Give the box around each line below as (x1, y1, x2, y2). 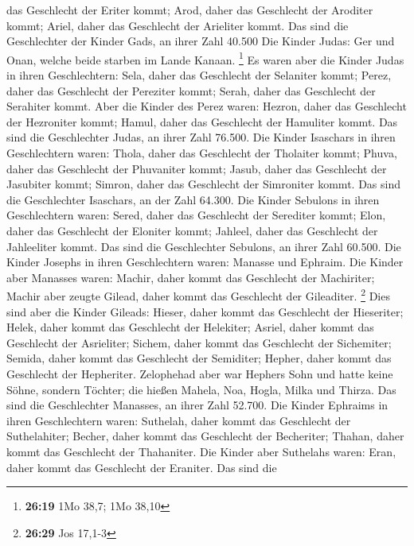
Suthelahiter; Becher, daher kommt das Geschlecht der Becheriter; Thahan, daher (6, 428, 404, 444)
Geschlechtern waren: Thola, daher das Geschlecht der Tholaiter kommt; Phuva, (6, 145, 397, 161)
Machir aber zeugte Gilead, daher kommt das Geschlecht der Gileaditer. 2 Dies (6, 285, 390, 304)
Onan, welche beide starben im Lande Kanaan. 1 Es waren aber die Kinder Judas (6, 48, 404, 68)
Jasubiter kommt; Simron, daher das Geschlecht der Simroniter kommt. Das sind (6, 176, 400, 192)
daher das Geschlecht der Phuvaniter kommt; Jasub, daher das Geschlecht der (6, 160, 387, 176)
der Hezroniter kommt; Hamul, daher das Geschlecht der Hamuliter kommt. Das (6, 113, 398, 130)
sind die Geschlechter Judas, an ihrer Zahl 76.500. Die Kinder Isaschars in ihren (6, 129, 396, 145)
